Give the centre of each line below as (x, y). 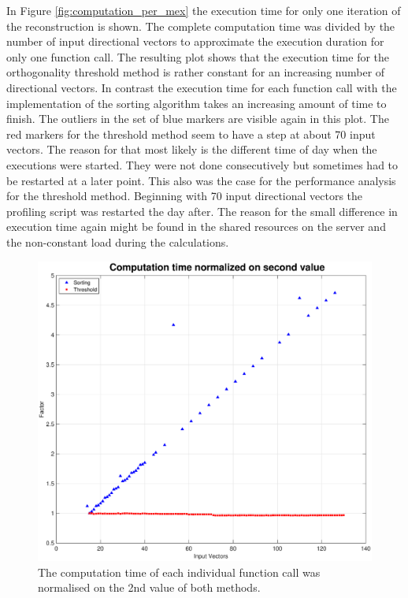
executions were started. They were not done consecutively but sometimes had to (202, 164)
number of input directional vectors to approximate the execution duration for (195, 41)
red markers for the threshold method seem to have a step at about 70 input (191, 134)
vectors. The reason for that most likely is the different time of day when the (192, 149)
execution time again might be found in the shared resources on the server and (196, 227)
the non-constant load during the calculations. (118, 241)
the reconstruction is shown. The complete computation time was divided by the (201, 26)
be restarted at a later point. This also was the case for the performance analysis (201, 180)
